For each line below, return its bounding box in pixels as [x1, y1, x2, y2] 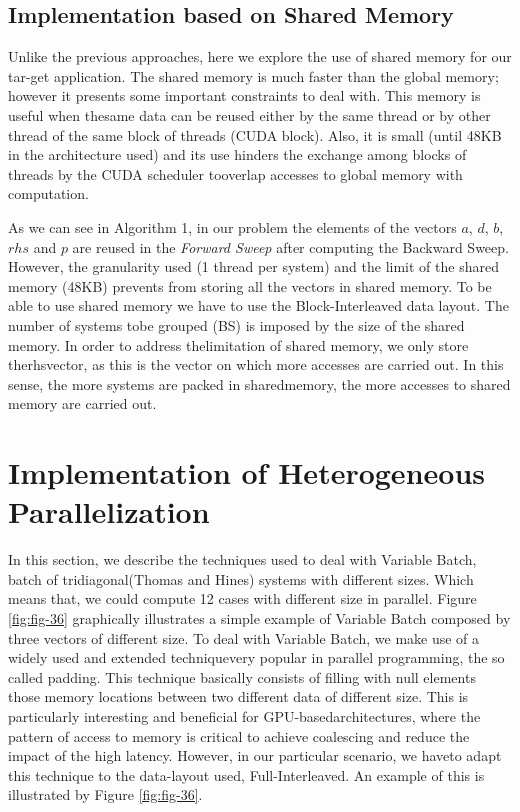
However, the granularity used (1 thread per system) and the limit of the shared [8, 256, 499, 277]
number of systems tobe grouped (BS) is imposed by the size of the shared [8, 314, 465, 335]
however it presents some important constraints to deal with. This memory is [8, 85, 481, 106]
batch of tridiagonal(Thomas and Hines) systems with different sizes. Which [8, 568, 474, 589]
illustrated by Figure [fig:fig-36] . [8, 784, 203, 805]
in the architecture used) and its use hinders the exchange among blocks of [8, 144, 467, 165]
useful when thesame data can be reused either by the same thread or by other [8, 104, 491, 125]
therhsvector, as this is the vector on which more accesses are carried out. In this [8, 354, 504, 375]
